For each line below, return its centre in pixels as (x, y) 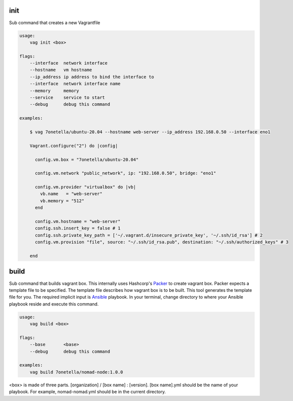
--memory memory (54, 91)
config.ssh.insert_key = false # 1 (78, 228)
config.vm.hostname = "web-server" (78, 222)
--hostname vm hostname (61, 70)
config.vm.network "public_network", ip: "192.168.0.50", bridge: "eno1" (126, 173)
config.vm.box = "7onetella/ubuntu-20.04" (87, 159)
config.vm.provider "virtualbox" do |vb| (85, 187)
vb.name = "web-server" (71, 194)
